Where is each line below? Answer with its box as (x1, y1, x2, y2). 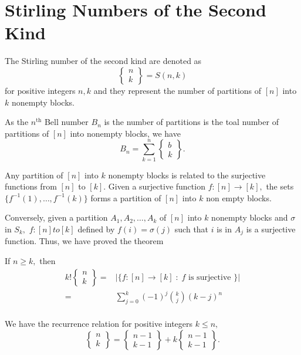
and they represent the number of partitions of (93, 84, 262, 96)
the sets (266, 180, 294, 192)
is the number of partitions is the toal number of (104, 116, 279, 128)
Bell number (44, 116, 89, 128)
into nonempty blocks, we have (70, 127, 181, 139)
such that (174, 222, 209, 235)
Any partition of (5, 168, 63, 181)
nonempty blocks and (211, 211, 288, 224)
